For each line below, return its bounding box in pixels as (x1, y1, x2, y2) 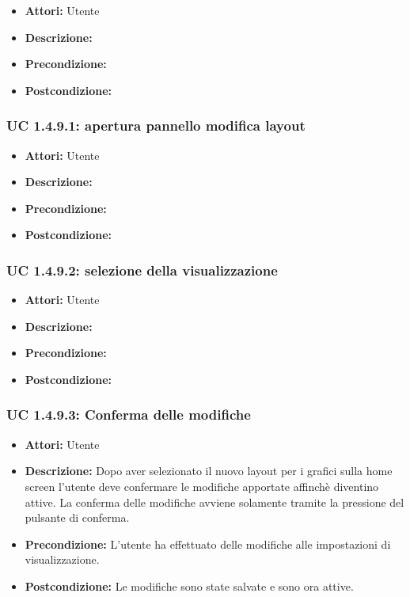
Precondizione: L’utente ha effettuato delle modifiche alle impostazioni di (25, 535, 391, 552)
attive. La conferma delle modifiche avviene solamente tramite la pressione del (25, 493, 404, 510)
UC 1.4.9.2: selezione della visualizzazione (6, 260, 278, 279)
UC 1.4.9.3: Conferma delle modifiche (6, 405, 251, 424)
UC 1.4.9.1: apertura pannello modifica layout (6, 116, 306, 135)
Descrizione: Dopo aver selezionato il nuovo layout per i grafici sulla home (25, 462, 393, 479)
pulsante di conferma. (25, 509, 130, 526)
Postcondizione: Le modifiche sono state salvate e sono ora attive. (25, 577, 354, 594)
